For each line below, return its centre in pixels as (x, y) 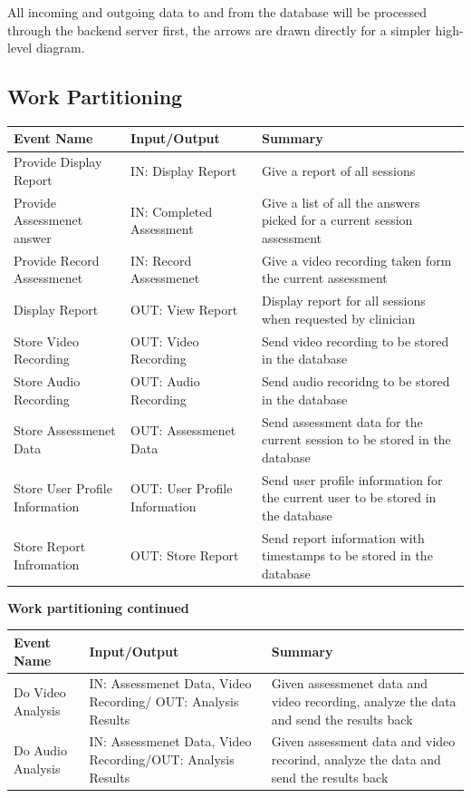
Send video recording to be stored (355, 341)
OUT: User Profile (182, 488)
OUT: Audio (165, 381)
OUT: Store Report (185, 555)
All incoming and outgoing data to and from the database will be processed (217, 12)
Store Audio (47, 381)
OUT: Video (165, 341)
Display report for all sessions (343, 301)
